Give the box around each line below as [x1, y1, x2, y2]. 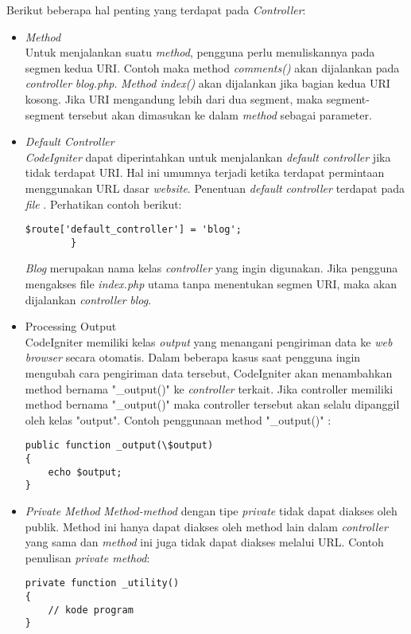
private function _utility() [25, 577, 180, 589]
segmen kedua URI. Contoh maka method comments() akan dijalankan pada [25, 59, 400, 76]
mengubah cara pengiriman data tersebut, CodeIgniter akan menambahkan [25, 365, 393, 381]
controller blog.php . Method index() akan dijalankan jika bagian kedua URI [25, 75, 390, 92]
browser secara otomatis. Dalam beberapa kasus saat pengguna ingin [25, 349, 361, 366]
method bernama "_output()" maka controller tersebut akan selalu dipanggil [25, 396, 400, 413]
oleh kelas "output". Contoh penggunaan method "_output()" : [25, 411, 332, 428]
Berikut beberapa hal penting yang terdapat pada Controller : [6, 2, 306, 18]
